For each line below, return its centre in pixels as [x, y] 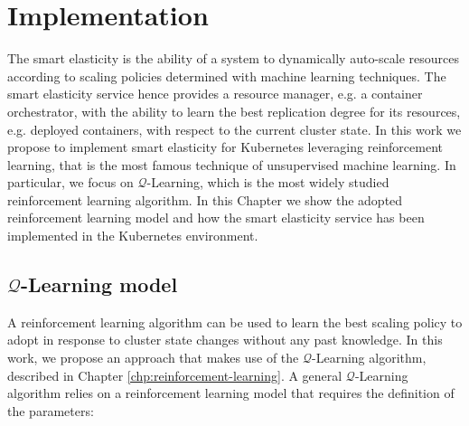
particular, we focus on [70, 182]
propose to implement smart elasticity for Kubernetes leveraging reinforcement [225, 147]
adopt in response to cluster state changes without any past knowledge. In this [225, 340]
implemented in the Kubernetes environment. [133, 236]
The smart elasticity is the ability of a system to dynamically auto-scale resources [233, 58]
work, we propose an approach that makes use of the [153, 358]
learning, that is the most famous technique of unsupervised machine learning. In [232, 164]
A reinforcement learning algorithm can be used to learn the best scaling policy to [235, 322]
